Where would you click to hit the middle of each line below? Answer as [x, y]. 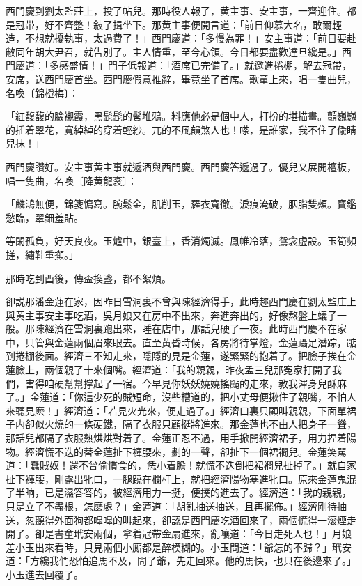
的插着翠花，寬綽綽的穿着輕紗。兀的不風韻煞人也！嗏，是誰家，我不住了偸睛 [181, 129]
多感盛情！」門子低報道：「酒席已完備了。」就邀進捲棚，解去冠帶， [200, 65]
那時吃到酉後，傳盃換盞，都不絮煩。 [88, 278]
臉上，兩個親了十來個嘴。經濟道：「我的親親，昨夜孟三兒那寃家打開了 [173, 370]
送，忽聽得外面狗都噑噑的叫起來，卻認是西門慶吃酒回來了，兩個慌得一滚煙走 [181, 519]
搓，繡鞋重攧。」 [42, 254]
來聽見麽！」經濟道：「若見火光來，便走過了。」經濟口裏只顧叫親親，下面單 [176, 410]
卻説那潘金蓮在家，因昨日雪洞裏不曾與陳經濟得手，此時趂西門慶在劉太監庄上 [181, 301]
